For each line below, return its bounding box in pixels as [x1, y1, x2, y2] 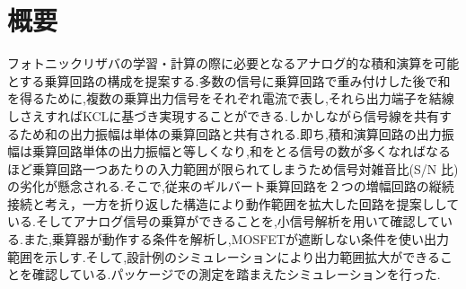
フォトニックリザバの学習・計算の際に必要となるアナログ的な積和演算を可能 [7, 54, 460, 73]
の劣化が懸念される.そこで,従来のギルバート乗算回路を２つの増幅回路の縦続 [7, 177, 454, 196]
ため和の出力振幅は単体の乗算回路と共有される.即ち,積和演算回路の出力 [19, 124, 442, 143]
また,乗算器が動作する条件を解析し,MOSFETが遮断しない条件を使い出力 [22, 230, 449, 249]
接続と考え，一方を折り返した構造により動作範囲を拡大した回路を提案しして [7, 194, 460, 213]
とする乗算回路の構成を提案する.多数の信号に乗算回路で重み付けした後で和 [7, 71, 451, 90]
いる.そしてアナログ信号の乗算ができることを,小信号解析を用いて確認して [7, 212, 440, 231]
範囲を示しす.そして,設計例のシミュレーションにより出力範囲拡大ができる [7, 247, 440, 266]
